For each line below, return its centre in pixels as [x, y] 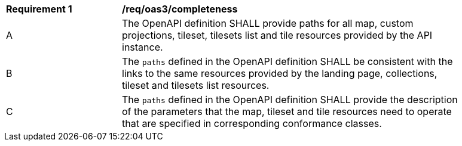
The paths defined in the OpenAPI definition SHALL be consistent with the [287, 61]
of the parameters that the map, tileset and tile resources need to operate [287, 111]
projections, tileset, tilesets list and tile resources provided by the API [277, 35]
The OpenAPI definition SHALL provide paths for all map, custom [268, 23]
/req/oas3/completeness [180, 9]
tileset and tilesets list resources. [196, 85]
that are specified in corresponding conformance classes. [252, 123]
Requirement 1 [39, 9]
